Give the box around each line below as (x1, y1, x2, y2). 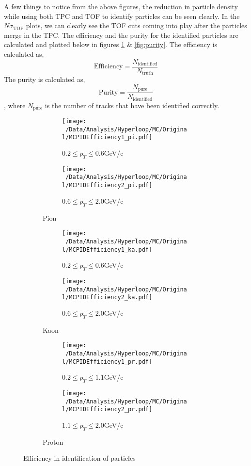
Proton (43, 436, 63, 447)
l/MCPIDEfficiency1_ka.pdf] (62, 246, 153, 253)
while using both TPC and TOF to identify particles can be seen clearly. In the (4, 11, 240, 21)
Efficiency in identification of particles (23, 453, 136, 463)
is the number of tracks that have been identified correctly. (45, 100, 220, 110)
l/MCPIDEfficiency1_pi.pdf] (62, 134, 153, 141)
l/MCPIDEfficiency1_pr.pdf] (62, 358, 153, 365)
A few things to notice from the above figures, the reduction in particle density (4, 1, 238, 11)
